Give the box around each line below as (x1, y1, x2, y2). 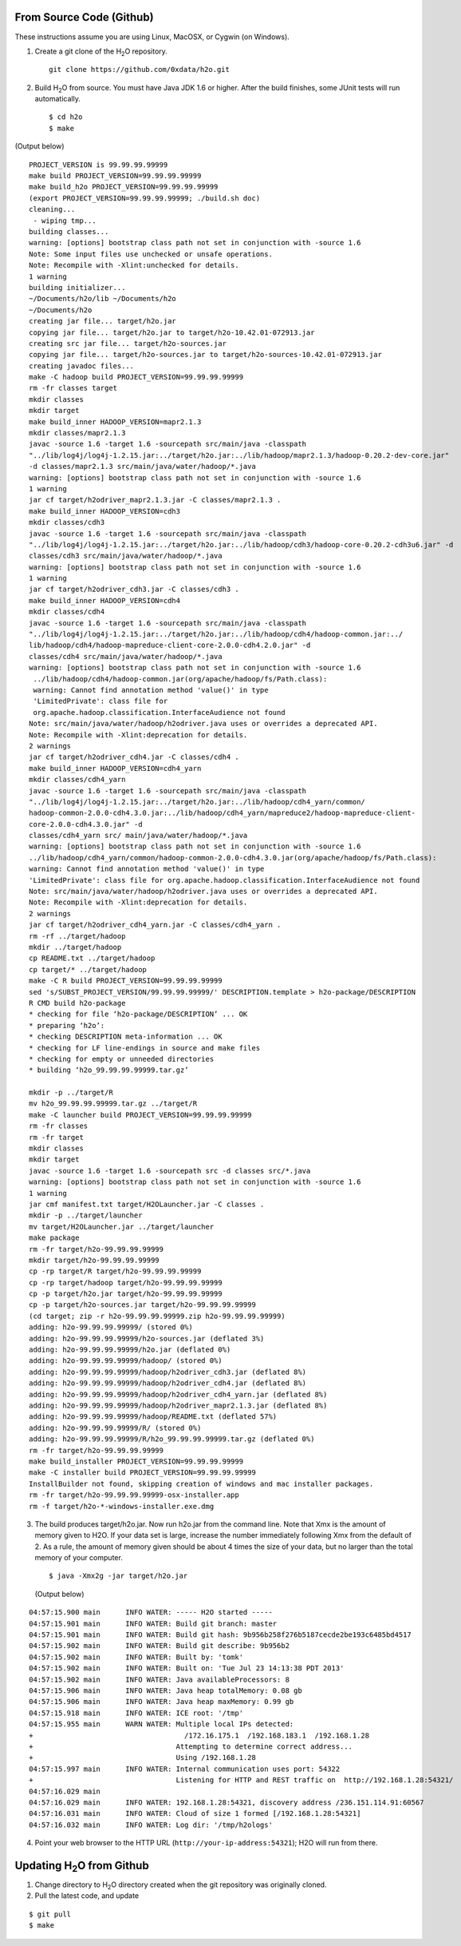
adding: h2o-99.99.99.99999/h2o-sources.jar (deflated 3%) (29, 1334, 265, 1343)
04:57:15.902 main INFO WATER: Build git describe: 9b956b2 (29, 1642, 290, 1650)
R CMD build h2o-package (29, 999, 126, 1007)
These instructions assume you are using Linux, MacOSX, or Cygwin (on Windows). (14, 32, 290, 42)
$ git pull (29, 1909, 72, 1919)
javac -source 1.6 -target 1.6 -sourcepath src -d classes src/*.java (29, 1166, 311, 1175)
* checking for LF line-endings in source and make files (29, 1043, 261, 1052)
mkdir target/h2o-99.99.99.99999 (29, 1255, 160, 1265)
